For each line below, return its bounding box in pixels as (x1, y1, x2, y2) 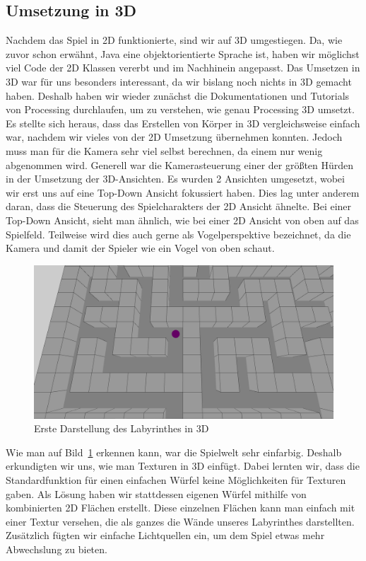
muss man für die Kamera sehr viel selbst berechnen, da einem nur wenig (6, 143, 323, 158)
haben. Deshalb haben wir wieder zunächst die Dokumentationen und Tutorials (6, 88, 350, 103)
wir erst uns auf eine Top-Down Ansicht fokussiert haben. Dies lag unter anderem (6, 185, 360, 199)
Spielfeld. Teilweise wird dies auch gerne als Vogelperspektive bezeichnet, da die (6, 226, 351, 241)
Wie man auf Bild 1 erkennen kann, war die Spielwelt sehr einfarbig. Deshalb (6, 444, 342, 459)
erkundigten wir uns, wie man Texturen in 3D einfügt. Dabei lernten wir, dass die (6, 458, 360, 473)
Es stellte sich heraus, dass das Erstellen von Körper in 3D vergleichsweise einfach (6, 115, 360, 130)
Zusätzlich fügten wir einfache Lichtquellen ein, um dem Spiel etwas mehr (6, 528, 325, 543)
